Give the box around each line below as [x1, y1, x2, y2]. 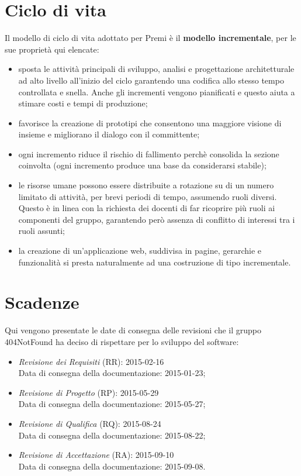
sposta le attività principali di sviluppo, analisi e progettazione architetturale [18, 63, 295, 75]
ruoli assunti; [18, 225, 65, 237]
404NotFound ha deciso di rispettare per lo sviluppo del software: [5, 335, 239, 347]
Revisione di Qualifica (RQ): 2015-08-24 [18, 417, 161, 429]
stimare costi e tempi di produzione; [18, 97, 148, 109]
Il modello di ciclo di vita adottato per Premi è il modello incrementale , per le [5, 32, 296, 44]
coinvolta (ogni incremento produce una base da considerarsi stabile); [18, 159, 267, 171]
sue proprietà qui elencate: [5, 43, 99, 55]
